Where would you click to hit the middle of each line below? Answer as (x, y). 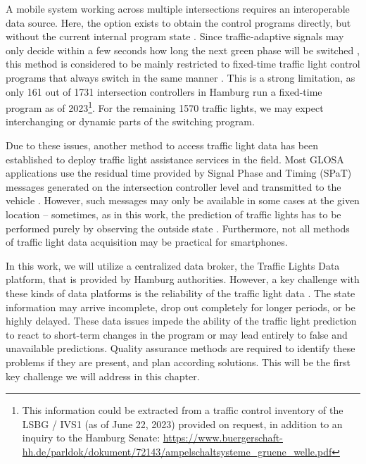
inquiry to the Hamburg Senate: (91, 438)
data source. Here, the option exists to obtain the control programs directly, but (178, 22)
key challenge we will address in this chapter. (103, 376)
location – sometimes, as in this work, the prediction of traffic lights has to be (173, 214)
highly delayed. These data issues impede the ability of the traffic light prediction (181, 321)
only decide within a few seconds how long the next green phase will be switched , (183, 50)
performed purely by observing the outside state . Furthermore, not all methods (178, 228)
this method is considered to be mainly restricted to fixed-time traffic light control (183, 64)
